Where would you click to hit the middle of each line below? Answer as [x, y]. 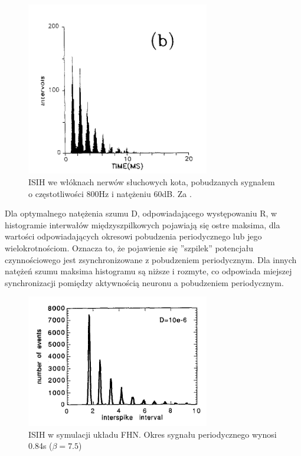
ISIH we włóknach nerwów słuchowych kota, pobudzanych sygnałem [152, 182]
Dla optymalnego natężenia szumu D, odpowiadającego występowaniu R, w [141, 213]
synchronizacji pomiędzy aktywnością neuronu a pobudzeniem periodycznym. [144, 282]
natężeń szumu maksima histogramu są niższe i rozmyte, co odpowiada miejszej [148, 271]
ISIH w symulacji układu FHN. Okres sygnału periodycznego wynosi [153, 434]
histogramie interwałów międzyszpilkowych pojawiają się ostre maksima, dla [143, 224]
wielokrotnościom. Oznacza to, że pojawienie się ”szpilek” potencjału [129, 248]
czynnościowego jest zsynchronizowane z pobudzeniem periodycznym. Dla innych [151, 259]
